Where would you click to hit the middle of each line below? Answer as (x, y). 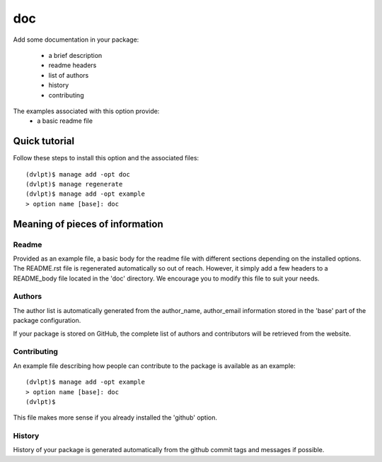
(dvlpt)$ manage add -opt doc (78, 174)
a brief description (75, 55)
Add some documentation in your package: (76, 40)
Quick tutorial (44, 141)
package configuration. (47, 321)
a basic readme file (65, 121)
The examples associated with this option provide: (86, 111)
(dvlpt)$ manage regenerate (74, 184)
